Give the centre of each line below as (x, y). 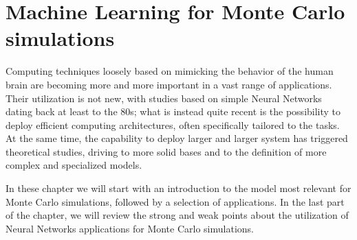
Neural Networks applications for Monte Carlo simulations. (130, 228)
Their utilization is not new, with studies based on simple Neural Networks (164, 98)
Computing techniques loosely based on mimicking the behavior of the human (170, 71)
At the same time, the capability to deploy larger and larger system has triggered (177, 138)
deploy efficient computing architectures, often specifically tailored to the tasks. (173, 124)
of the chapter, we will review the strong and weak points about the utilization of (177, 215)
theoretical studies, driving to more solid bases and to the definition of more (166, 151)
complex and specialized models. (74, 165)
